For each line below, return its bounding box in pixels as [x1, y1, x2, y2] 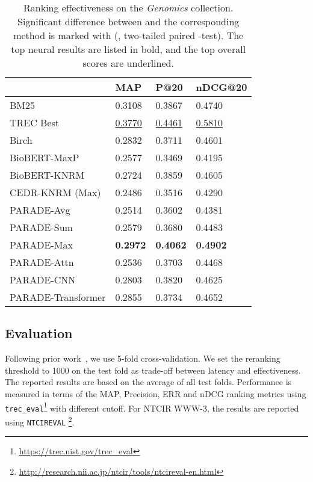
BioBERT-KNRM [10, 168, 85, 182]
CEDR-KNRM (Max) [10, 185, 101, 199]
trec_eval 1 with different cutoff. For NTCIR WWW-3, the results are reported [5, 400, 299, 414]
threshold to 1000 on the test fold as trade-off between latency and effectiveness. [5, 363, 301, 376]
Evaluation [5, 324, 73, 342]
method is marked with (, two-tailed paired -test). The [13, 28, 244, 42]
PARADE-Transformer [10, 290, 106, 304]
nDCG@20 [196, 80, 247, 94]
